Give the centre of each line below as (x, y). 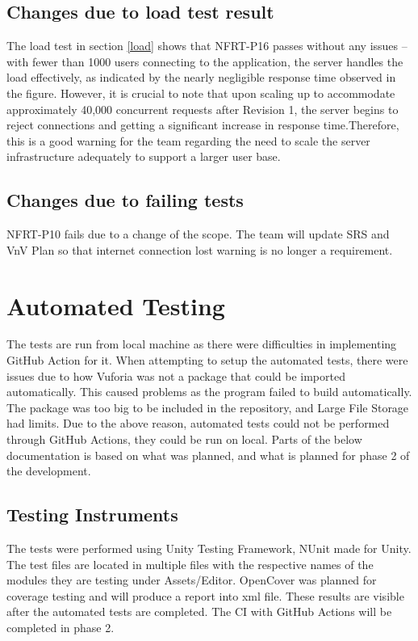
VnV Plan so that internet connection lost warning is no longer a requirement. (200, 249)
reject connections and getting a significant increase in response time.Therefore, (203, 125)
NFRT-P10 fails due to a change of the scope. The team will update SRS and (198, 234)
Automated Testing (116, 305)
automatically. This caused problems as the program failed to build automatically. (209, 392)
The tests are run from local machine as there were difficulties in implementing (202, 344)
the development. (49, 471)
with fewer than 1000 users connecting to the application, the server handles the (205, 61)
